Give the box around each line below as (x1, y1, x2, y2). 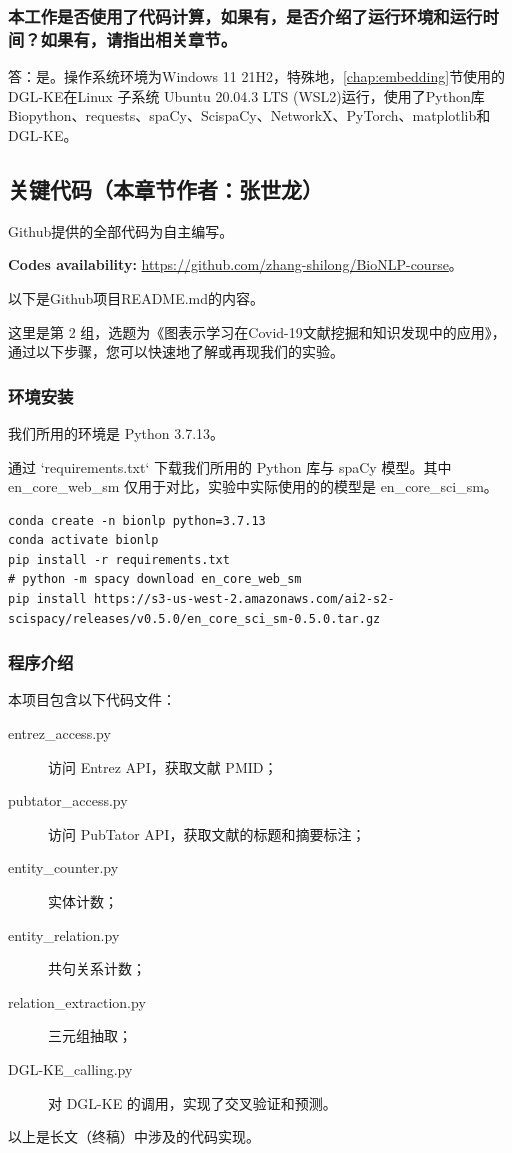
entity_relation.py (8, 924, 120, 945)
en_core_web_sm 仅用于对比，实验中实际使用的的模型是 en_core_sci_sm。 (8, 476, 498, 497)
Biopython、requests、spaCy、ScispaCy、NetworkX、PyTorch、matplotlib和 (8, 105, 491, 126)
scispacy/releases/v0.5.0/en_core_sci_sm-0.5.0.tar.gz (8, 611, 381, 626)
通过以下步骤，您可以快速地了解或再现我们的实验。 (8, 341, 344, 362)
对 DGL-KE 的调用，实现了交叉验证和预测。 (48, 1092, 337, 1113)
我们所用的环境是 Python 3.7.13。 (8, 422, 225, 443)
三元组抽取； (48, 1025, 132, 1046)
